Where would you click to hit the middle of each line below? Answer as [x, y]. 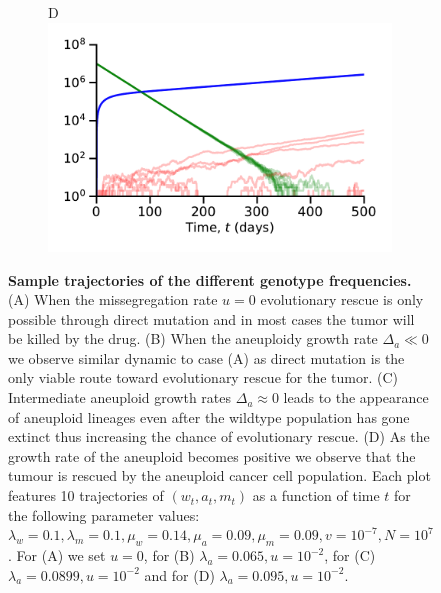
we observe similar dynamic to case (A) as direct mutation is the [206, 357]
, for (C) [350, 555]
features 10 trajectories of [86, 495]
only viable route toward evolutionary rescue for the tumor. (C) [203, 377]
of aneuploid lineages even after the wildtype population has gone [209, 416]
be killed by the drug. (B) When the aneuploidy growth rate [193, 338]
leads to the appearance [356, 397]
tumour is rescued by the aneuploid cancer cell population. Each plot [219, 475]
